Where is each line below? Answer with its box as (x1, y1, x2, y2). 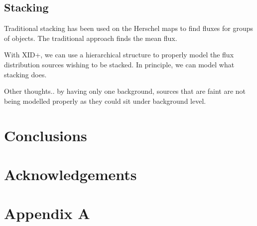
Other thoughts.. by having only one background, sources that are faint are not (4, 86, 246, 96)
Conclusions (4, 125, 87, 145)
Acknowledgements (4, 164, 137, 184)
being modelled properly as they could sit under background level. (4, 95, 206, 106)
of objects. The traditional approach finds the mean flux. (4, 32, 177, 43)
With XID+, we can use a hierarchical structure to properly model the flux (4, 49, 234, 60)
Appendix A (4, 203, 90, 224)
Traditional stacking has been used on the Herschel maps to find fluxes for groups (4, 23, 254, 33)
